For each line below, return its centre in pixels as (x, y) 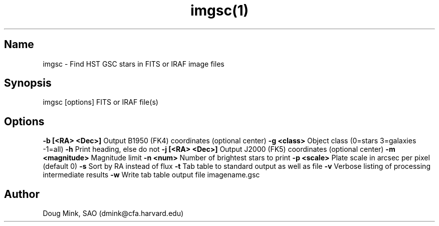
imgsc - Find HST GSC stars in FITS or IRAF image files (134, 64)
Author (22, 194)
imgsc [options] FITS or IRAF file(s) (100, 102)
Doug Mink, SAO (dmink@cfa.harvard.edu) (113, 213)
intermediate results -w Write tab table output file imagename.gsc (151, 175)
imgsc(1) (220, 11)
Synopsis (28, 83)
